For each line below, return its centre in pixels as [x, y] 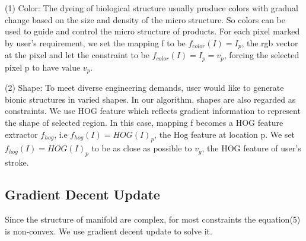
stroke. [17, 162]
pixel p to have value [43, 67]
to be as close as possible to [142, 148]
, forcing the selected [262, 55]
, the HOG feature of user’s [251, 148]
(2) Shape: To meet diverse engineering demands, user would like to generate [144, 88]
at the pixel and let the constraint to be [77, 55]
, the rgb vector [270, 42]
